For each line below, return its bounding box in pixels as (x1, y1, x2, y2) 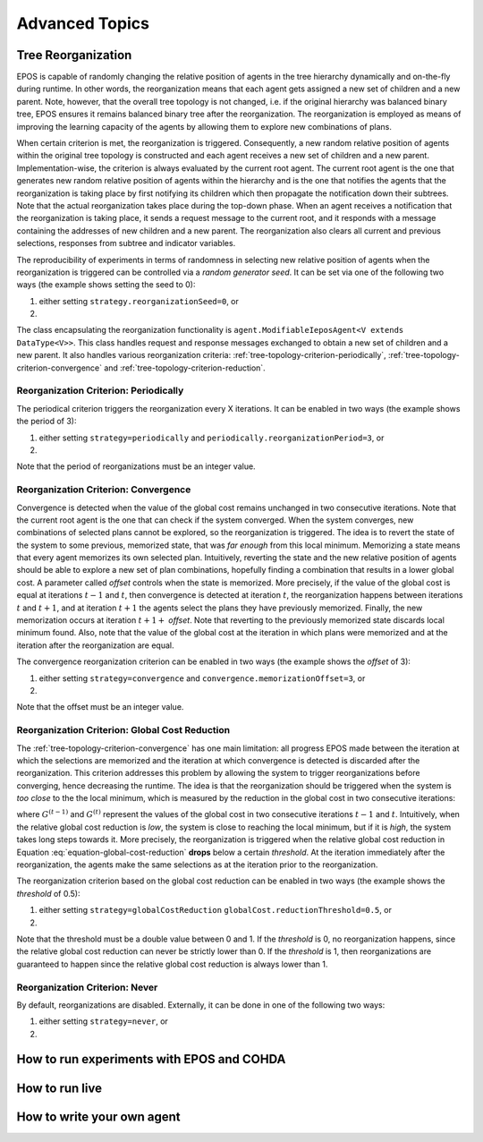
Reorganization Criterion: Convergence (16, 483, 191, 496)
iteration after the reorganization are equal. (16, 640, 174, 651)
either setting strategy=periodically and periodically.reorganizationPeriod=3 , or (38, 432, 385, 443)
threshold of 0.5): (16, 888, 80, 899)
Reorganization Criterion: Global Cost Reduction (16, 724, 231, 737)
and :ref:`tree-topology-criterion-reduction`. (104, 362, 266, 373)
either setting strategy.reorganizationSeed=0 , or (38, 295, 239, 306)
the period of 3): (16, 416, 77, 427)
